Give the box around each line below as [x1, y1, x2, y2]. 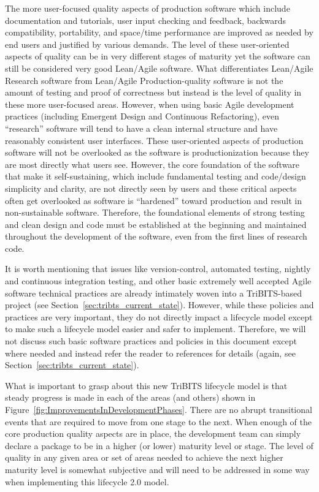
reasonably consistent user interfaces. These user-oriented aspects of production [5, 134, 304, 146]
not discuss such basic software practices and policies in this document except [5, 335, 297, 347]
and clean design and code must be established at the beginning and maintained [5, 218, 307, 230]
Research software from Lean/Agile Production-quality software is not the [5, 74, 283, 86]
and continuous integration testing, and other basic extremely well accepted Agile [5, 274, 312, 287]
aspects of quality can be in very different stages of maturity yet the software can [5, 50, 310, 62]
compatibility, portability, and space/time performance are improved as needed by [5, 26, 313, 39]
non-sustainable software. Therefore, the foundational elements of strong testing [5, 206, 305, 219]
